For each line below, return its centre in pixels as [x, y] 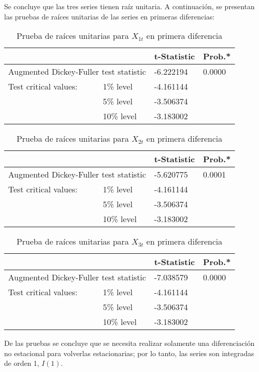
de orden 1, [22, 363]
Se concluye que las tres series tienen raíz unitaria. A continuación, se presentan [129, 6]
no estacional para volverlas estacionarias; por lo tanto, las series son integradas [129, 353]
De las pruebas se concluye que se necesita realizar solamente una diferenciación [129, 343]
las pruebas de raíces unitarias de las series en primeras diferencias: [110, 16]
